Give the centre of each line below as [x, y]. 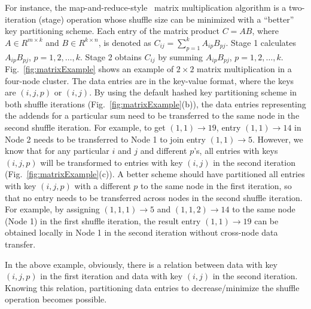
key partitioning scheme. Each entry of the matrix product [112, 31]
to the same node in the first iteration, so [216, 185]
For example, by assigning [52, 209]
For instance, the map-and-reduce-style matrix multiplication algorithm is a [146, 7]
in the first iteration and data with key [112, 276]
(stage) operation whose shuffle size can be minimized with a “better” [166, 19]
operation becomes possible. [56, 299]
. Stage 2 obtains [111, 56]
